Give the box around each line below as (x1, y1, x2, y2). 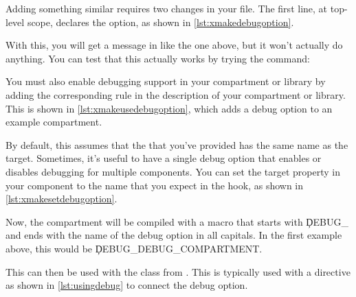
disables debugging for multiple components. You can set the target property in (5, 164, 340, 178)
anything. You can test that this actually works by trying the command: (5, 51, 310, 65)
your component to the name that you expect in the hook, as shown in (5, 178, 304, 192)
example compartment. (5, 115, 102, 129)
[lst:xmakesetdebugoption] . (5, 191, 118, 206)
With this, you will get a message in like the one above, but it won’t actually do (5, 38, 343, 52)
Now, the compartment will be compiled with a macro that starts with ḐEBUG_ (5, 214, 348, 228)
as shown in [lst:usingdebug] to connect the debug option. (5, 278, 248, 292)
